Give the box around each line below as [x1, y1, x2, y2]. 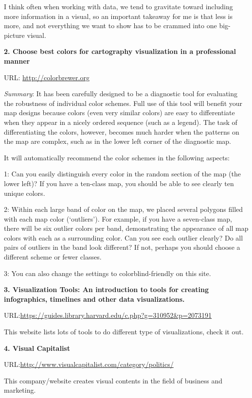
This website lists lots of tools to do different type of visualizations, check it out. [4, 327, 244, 337]
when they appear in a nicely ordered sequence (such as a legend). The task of [4, 117, 237, 127]
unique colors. [4, 188, 45, 198]
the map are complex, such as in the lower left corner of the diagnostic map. [4, 136, 232, 146]
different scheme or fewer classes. [4, 252, 102, 262]
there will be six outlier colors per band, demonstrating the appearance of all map [4, 223, 249, 233]
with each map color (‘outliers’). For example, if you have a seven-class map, [4, 213, 232, 224]
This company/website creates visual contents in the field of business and [4, 375, 223, 385]
